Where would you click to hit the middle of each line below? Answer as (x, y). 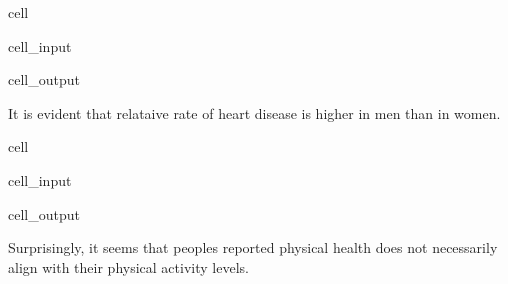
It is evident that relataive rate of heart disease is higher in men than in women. (254, 112)
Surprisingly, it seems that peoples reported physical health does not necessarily (253, 247)
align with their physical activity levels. (128, 266)
